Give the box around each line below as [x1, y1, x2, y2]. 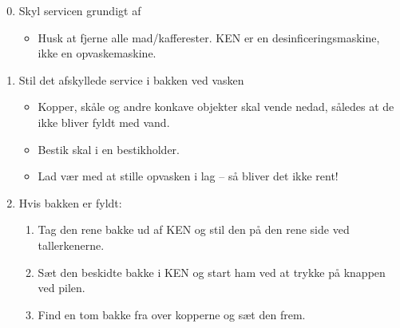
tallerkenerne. [38, 236, 105, 253]
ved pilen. [38, 279, 85, 296]
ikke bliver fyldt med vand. [38, 113, 170, 130]
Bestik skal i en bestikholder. [38, 140, 180, 157]
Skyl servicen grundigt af [18, 2, 141, 18]
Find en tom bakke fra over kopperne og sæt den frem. [38, 306, 306, 322]
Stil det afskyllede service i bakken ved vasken [18, 71, 244, 88]
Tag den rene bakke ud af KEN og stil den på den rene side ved [38, 221, 350, 238]
